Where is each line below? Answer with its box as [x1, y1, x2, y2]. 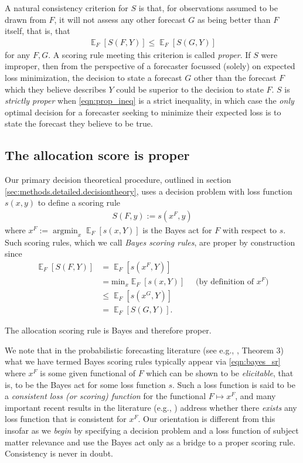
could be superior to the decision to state [116, 83, 264, 95]
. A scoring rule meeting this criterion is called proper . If [48, 48, 251, 60]
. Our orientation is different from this [138, 413, 275, 425]
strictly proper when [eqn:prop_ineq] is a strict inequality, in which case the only [5, 94, 294, 107]
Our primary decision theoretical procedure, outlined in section [5, 173, 231, 186]
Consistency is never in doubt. [5, 447, 113, 459]
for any [5, 48, 30, 60]
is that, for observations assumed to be [138, 2, 278, 13]
